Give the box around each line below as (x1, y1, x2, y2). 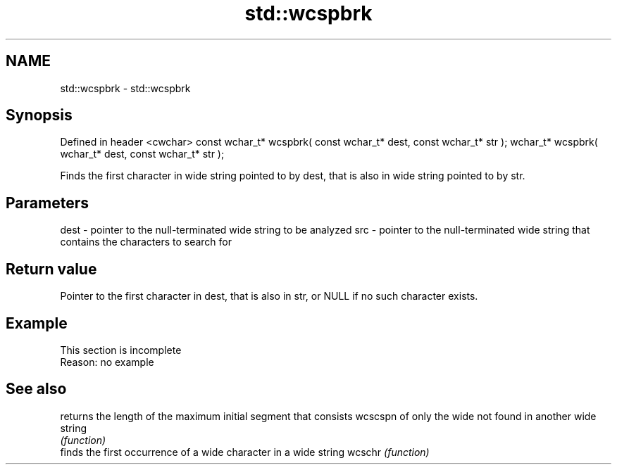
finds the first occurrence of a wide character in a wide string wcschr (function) (60, 445, 430, 458)
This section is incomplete (60, 343, 182, 356)
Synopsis (6, 106, 73, 125)
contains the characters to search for (60, 236, 232, 248)
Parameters (6, 193, 89, 212)
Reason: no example (60, 355, 154, 368)
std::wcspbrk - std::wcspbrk (60, 82, 191, 94)
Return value (6, 260, 97, 278)
